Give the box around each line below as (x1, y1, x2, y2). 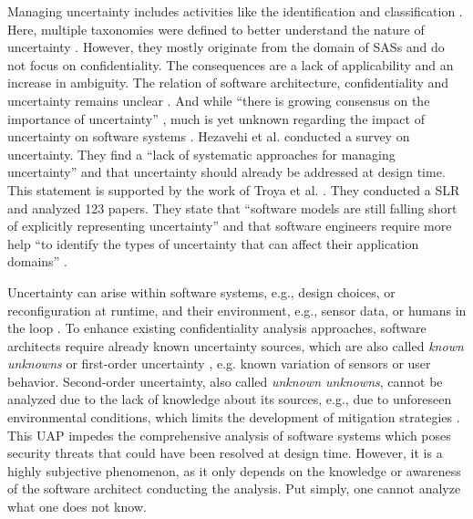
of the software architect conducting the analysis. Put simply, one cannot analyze (7, 479, 461, 498)
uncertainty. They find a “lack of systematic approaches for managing (7, 144, 396, 163)
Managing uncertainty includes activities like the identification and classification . (7, 2, 463, 20)
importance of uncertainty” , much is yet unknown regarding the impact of (7, 109, 425, 128)
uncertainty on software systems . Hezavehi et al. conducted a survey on (7, 127, 410, 146)
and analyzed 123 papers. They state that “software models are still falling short (7, 198, 458, 217)
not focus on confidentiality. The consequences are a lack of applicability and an (7, 55, 454, 74)
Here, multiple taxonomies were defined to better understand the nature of (7, 19, 425, 38)
